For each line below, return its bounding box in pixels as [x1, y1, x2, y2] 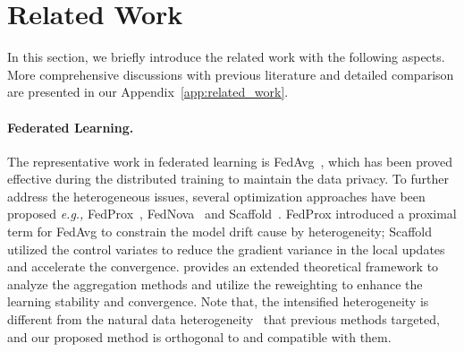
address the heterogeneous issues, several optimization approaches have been [7, 186, 426, 205]
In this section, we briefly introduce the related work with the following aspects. [7, 47, 445, 66]
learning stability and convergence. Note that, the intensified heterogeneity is [7, 292, 429, 311]
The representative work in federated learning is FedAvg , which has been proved [7, 151, 453, 170]
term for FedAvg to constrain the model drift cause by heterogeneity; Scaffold [7, 222, 432, 241]
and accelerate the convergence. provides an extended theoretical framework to [7, 257, 439, 276]
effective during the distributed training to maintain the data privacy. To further [7, 169, 449, 188]
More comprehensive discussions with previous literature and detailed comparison [7, 64, 454, 83]
